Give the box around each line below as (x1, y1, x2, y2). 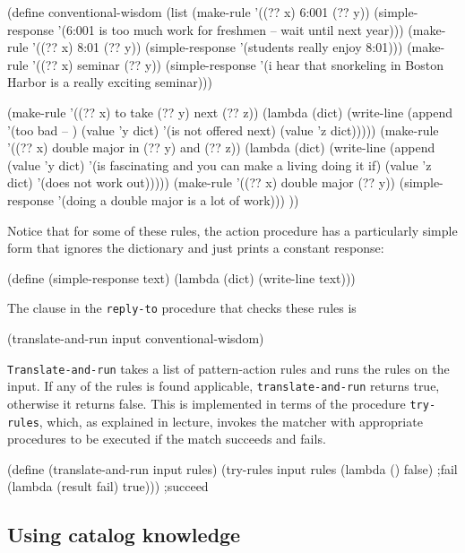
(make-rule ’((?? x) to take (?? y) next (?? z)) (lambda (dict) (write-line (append (7, 102, 453, 121)
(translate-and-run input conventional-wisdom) (7, 328, 264, 347)
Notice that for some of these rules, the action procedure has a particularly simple (7, 220, 458, 239)
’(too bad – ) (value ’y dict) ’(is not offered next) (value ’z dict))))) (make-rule (7, 120, 439, 139)
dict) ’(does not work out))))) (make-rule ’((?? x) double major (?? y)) (7, 173, 396, 192)
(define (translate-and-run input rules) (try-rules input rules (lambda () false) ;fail (7, 459, 458, 478)
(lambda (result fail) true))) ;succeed (7, 477, 209, 496)
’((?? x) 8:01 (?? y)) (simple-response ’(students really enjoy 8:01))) (32, 38, 403, 56)
